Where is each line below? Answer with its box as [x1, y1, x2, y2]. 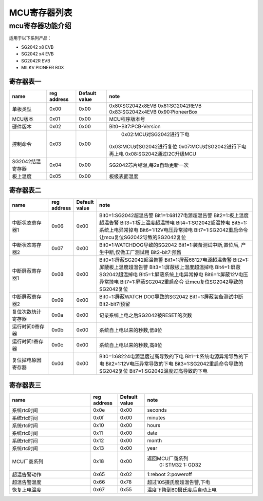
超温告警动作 [12, 471, 41, 478]
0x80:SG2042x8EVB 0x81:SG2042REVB [109, 102, 202, 109]
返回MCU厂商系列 [147, 455, 188, 462]
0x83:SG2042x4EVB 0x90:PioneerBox [109, 108, 198, 115]
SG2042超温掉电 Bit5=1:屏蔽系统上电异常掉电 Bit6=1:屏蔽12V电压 [99, 271, 248, 278]
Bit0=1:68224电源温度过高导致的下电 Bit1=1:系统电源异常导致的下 [99, 353, 248, 360]
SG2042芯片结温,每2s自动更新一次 [109, 161, 189, 168]
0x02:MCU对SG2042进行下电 [121, 131, 190, 137]
